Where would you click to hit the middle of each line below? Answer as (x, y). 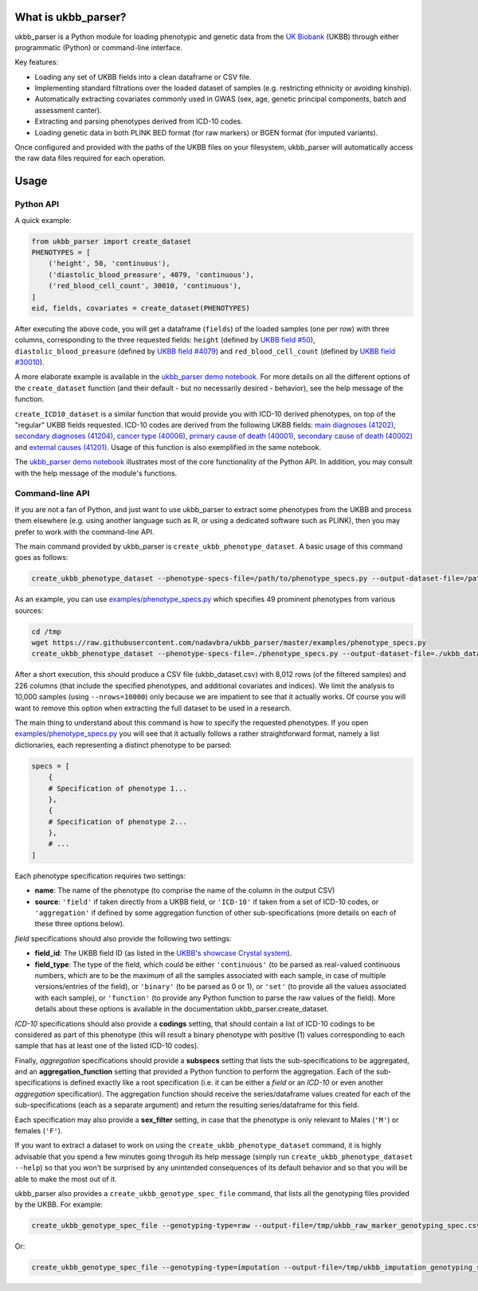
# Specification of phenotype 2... (118, 822)
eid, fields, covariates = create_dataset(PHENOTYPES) (141, 308)
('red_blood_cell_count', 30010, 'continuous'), (145, 286)
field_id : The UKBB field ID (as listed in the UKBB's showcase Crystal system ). (163, 953)
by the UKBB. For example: (59, 1205)
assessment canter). (69, 110)
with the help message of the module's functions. (96, 473)
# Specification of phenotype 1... (118, 788)
